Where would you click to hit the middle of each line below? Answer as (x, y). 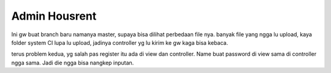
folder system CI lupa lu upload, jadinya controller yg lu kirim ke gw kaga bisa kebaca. (120, 42)
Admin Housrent (54, 16)
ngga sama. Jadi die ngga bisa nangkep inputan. (73, 63)
